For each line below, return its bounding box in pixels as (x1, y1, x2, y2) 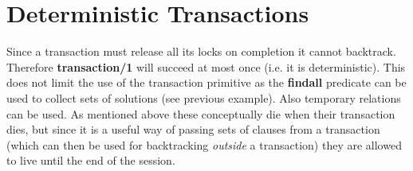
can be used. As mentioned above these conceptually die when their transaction (6, 105, 395, 122)
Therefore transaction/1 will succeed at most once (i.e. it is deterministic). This (6, 58, 406, 75)
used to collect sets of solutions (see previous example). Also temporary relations (6, 89, 401, 106)
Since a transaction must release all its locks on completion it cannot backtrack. (6, 43, 396, 60)
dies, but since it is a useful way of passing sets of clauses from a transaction (6, 121, 380, 138)
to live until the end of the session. (6, 152, 175, 169)
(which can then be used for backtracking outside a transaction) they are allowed (6, 136, 402, 153)
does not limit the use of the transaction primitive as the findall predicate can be (6, 74, 407, 91)
